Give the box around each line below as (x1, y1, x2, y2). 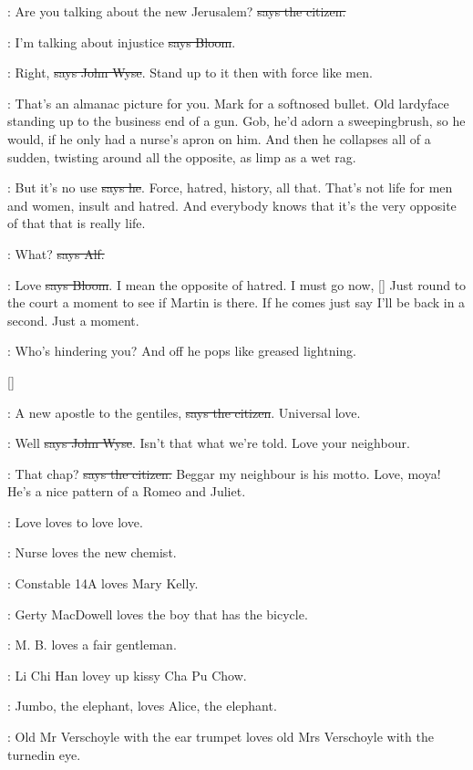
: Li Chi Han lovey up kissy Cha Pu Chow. (7, 665, 247, 684)
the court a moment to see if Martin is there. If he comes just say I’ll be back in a (7, 293, 466, 312)
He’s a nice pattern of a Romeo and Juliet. (7, 482, 246, 501)
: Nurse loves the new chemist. (7, 543, 177, 562)
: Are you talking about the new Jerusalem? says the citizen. (7, 2, 346, 20)
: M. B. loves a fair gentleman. (7, 635, 177, 654)
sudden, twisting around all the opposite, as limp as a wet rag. (7, 147, 356, 166)
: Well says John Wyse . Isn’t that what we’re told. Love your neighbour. (7, 433, 410, 453)
